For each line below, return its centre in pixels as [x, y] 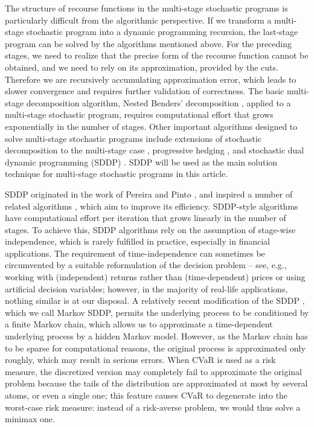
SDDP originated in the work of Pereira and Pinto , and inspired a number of [149, 194]
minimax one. [30, 419]
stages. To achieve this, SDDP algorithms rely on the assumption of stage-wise [150, 229]
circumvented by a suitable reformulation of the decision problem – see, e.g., [146, 265]
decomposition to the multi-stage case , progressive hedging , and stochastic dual [155, 150]
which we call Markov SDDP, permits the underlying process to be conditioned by [157, 312]
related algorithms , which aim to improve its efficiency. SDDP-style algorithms [152, 206]
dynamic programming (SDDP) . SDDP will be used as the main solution [141, 162]
